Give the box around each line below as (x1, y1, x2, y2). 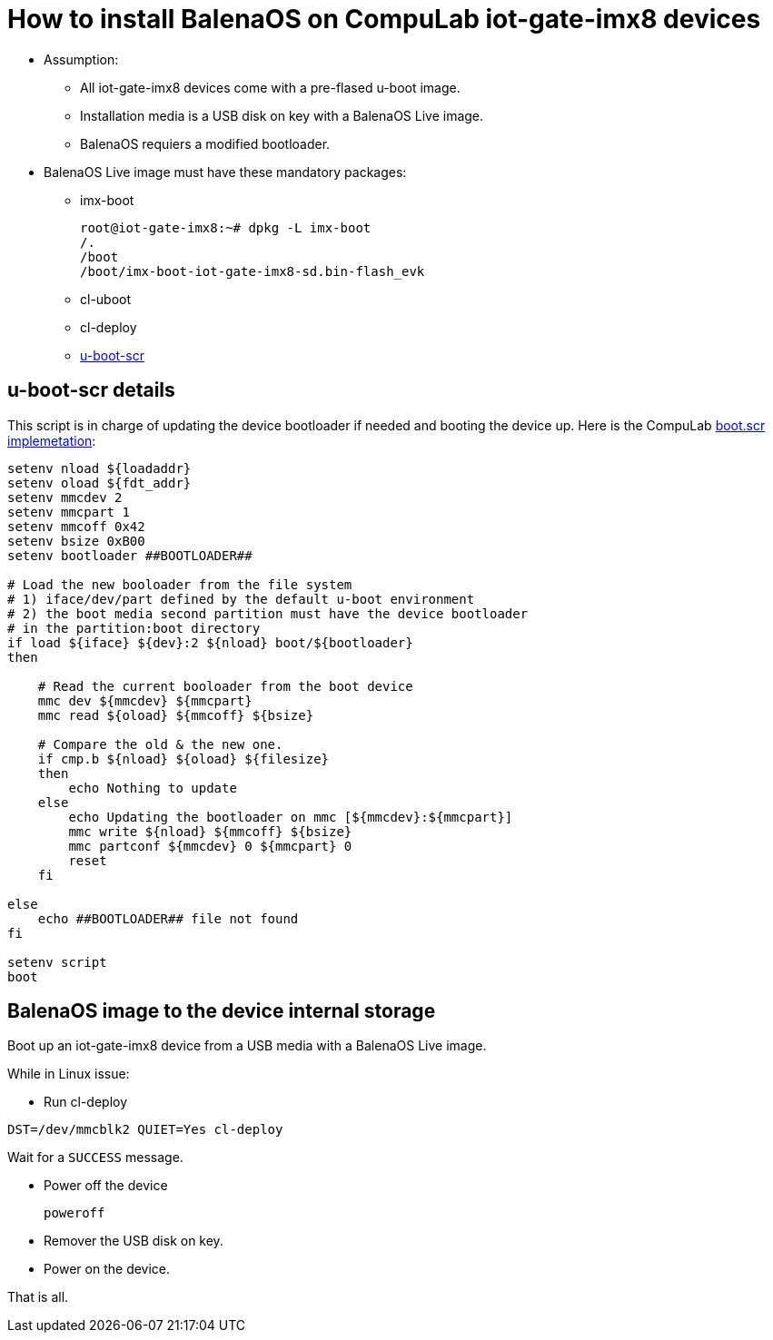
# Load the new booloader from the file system (7, 576, 352, 592)
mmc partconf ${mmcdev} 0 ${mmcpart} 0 (68, 838, 352, 853)
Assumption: (44, 51, 119, 67)
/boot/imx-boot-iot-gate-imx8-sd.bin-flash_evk (80, 263, 425, 279)
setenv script (7, 954, 107, 970)
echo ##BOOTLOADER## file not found (37, 911, 299, 926)
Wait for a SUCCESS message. (7, 1149, 183, 1166)
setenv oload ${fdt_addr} (7, 475, 192, 490)
